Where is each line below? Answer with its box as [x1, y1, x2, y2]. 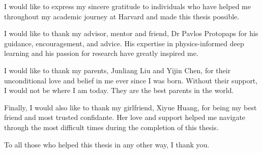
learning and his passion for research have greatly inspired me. [4, 48, 198, 58]
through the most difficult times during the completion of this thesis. [4, 121, 219, 132]
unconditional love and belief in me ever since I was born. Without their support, [4, 75, 258, 85]
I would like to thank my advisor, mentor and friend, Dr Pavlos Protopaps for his [4, 28, 258, 39]
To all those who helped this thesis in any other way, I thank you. [4, 139, 210, 149]
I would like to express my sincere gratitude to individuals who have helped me [4, 1, 251, 11]
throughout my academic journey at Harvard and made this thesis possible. [4, 11, 240, 21]
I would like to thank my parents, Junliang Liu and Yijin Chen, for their [4, 65, 231, 75]
